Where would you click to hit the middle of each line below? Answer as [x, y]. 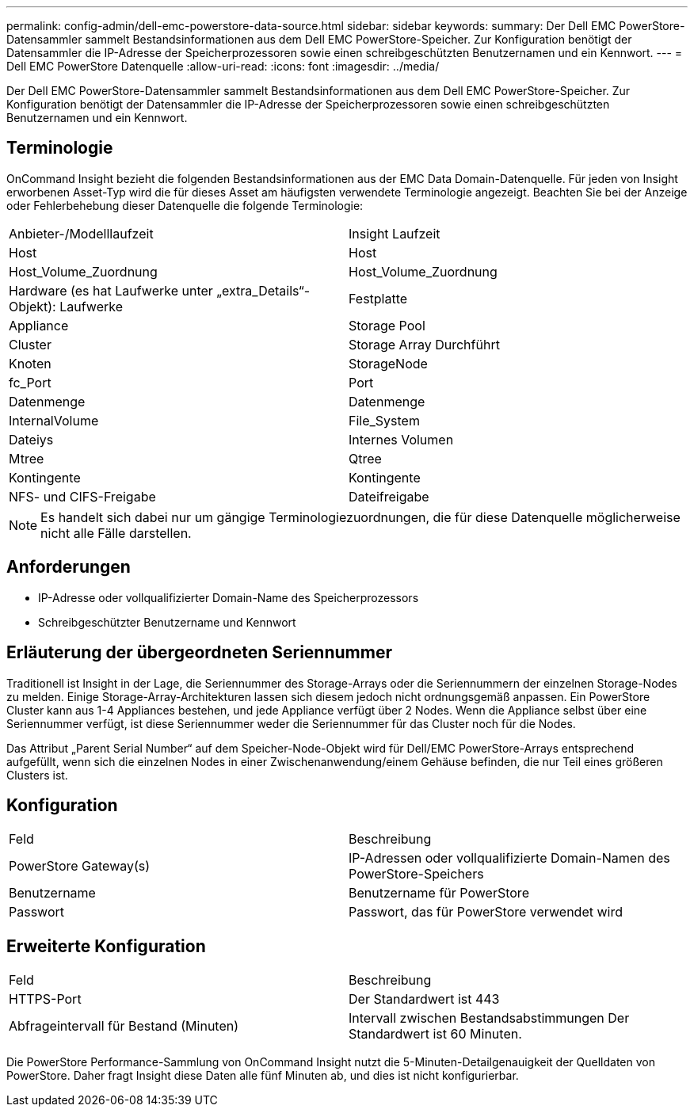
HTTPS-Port [45, 999]
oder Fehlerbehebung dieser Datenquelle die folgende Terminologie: [185, 205]
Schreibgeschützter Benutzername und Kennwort [167, 622]
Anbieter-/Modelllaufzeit [81, 233]
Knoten [30, 363]
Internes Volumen [401, 439]
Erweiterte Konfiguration [106, 946]
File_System [384, 420]
